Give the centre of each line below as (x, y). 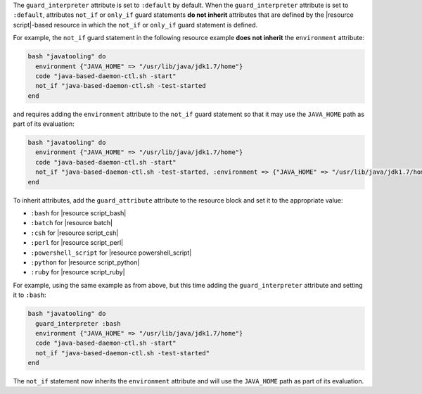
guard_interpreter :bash (78, 323)
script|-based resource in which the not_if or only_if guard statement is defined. (135, 25)
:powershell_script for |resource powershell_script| (111, 253)
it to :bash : (30, 295)
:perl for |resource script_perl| (77, 243)
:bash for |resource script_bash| (78, 213)
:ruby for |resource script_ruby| (78, 272)
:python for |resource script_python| (85, 262)
